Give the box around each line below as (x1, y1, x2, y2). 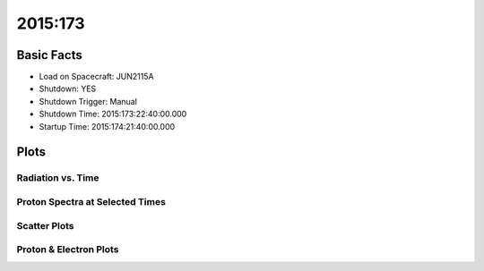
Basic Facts (16, 47, 82, 63)
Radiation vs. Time (16, 172, 99, 184)
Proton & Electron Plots (16, 243, 119, 256)
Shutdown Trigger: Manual (39, 96, 138, 106)
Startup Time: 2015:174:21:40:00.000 (39, 121, 176, 131)
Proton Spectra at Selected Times (16, 195, 166, 207)
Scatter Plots (16, 219, 75, 232)
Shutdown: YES (39, 83, 97, 94)
